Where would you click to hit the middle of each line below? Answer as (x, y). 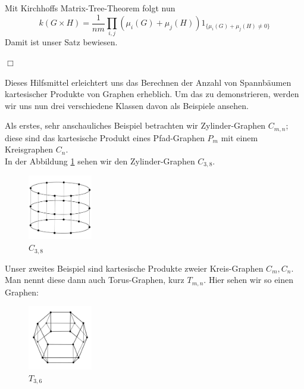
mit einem (239, 137)
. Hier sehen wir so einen (249, 280)
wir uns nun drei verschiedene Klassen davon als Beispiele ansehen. (127, 105)
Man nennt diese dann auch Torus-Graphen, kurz (95, 280)
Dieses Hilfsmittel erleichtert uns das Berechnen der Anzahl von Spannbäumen (148, 82)
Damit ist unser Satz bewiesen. (61, 42)
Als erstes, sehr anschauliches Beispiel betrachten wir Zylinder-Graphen (135, 125)
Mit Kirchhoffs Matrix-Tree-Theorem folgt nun (90, 8)
